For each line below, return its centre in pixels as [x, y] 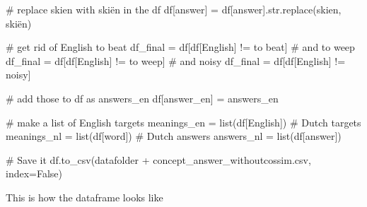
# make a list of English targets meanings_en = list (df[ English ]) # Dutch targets [183, 122]
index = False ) [34, 173]
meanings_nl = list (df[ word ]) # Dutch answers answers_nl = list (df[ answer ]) [174, 136]
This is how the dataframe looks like [85, 197]
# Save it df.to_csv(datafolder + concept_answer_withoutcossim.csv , [158, 159]
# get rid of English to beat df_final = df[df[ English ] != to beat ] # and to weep [180, 47]
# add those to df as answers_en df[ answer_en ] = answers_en [142, 98]
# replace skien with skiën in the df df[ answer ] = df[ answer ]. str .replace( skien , [174, 9]
